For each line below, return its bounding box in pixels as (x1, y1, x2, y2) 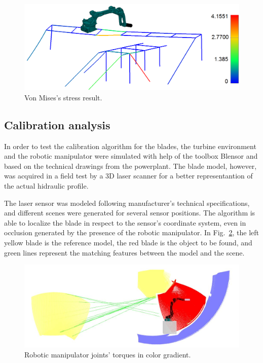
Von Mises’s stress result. (24, 92, 102, 102)
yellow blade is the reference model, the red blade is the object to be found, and (4, 237, 252, 247)
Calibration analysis (4, 117, 110, 132)
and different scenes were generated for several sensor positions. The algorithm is (4, 207, 255, 218)
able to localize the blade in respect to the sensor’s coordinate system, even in (4, 217, 246, 228)
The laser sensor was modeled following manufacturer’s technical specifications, (4, 197, 250, 208)
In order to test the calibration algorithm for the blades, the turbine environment (4, 140, 256, 151)
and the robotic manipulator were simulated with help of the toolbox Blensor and (4, 151, 258, 161)
